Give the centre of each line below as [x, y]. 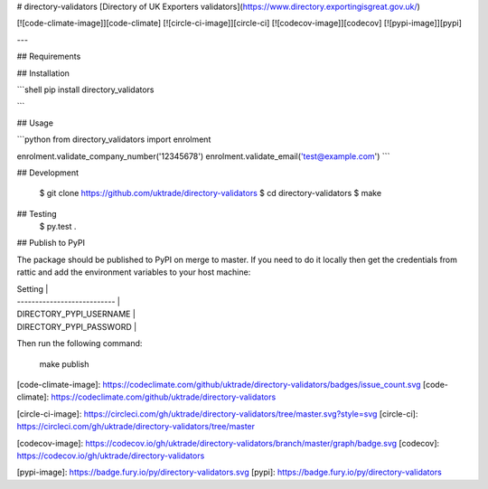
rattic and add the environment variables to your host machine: [134, 272]
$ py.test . [58, 227]
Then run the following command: [80, 343]
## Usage [35, 123]
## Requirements [49, 56]
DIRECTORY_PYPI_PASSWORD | [77, 326]
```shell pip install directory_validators [85, 89]
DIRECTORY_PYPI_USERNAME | [76, 314]
